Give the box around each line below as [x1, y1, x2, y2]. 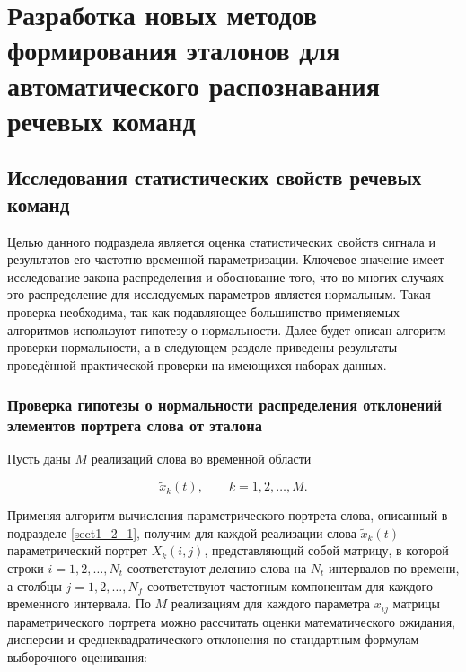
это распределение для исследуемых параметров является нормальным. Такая [7, 285, 431, 304]
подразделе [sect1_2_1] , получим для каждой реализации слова [7, 523, 356, 542]
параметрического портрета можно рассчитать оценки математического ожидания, [7, 612, 456, 631]
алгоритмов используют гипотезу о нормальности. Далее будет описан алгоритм [7, 320, 446, 339]
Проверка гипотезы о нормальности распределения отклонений [7, 393, 443, 416]
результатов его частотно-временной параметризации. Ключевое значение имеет [7, 250, 444, 269]
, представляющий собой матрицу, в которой [204, 541, 449, 560]
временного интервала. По [7, 594, 151, 613]
